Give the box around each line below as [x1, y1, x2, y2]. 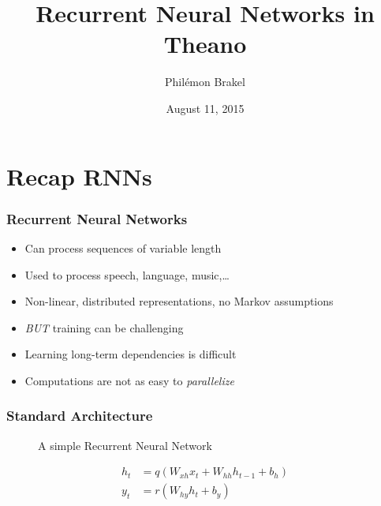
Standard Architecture [6, 406, 153, 425]
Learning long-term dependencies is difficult [24, 346, 237, 362]
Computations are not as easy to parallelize [24, 372, 234, 388]
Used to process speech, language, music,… [24, 266, 230, 283]
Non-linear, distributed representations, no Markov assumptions [24, 293, 334, 309]
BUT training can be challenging [24, 319, 184, 335]
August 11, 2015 [166, 99, 245, 116]
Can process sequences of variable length [24, 239, 222, 256]
